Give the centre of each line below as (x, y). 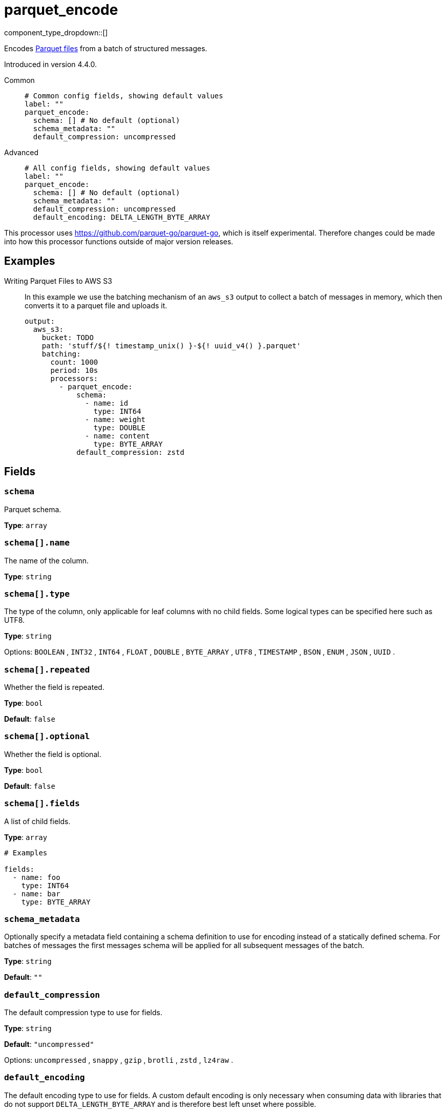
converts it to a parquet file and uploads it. (96, 305)
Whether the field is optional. (53, 754)
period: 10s (74, 370)
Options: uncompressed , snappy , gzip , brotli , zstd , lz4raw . (119, 1060)
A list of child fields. (37, 821)
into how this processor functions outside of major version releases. (119, 241)
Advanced (21, 152)
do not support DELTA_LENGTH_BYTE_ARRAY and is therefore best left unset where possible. (160, 1104)
